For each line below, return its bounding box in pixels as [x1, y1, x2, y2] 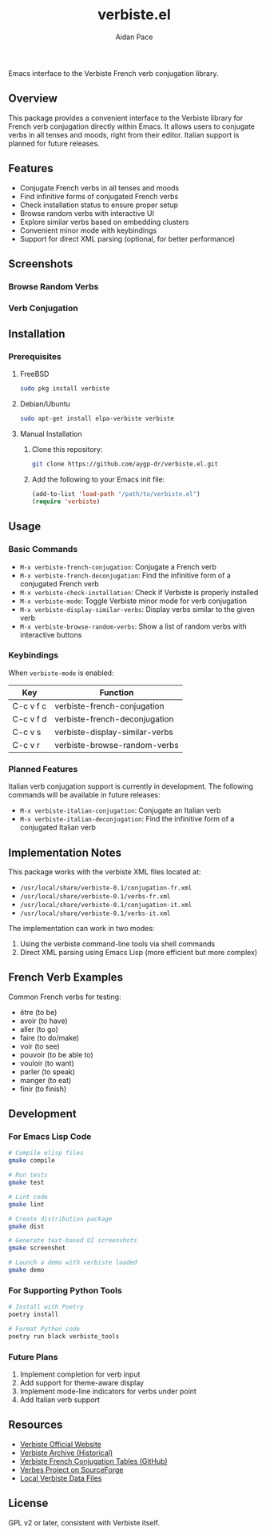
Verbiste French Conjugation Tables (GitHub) [19, 1456, 168, 1465]
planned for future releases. [8, 138, 100, 148]
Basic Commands [8, 544, 78, 555]
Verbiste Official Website [19, 1439, 101, 1449]
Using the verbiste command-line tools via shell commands [19, 938, 216, 949]
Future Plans [8, 1351, 58, 1362]
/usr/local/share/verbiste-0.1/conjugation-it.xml [19, 901, 193, 909]
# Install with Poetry [8, 1303, 84, 1311]
